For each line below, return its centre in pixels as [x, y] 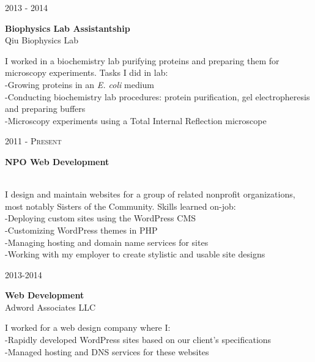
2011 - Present [33, 141]
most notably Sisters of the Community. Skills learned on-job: [120, 206]
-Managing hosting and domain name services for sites [107, 242]
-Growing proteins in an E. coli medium [80, 84]
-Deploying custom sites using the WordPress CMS [101, 218]
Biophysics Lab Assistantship [68, 28]
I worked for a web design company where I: [88, 327]
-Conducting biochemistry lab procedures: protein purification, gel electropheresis [157, 96]
